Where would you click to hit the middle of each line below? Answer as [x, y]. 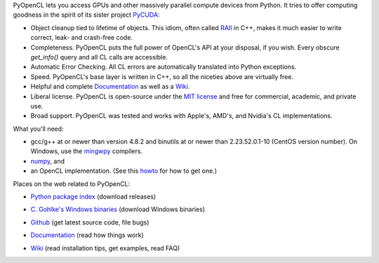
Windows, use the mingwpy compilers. [87, 151]
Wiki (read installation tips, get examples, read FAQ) [105, 248]
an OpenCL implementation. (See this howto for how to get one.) [124, 171]
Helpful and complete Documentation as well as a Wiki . [110, 87]
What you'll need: [38, 129]
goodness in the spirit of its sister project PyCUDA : [86, 15]
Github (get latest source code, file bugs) [90, 222]
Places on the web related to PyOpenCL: [72, 184]
